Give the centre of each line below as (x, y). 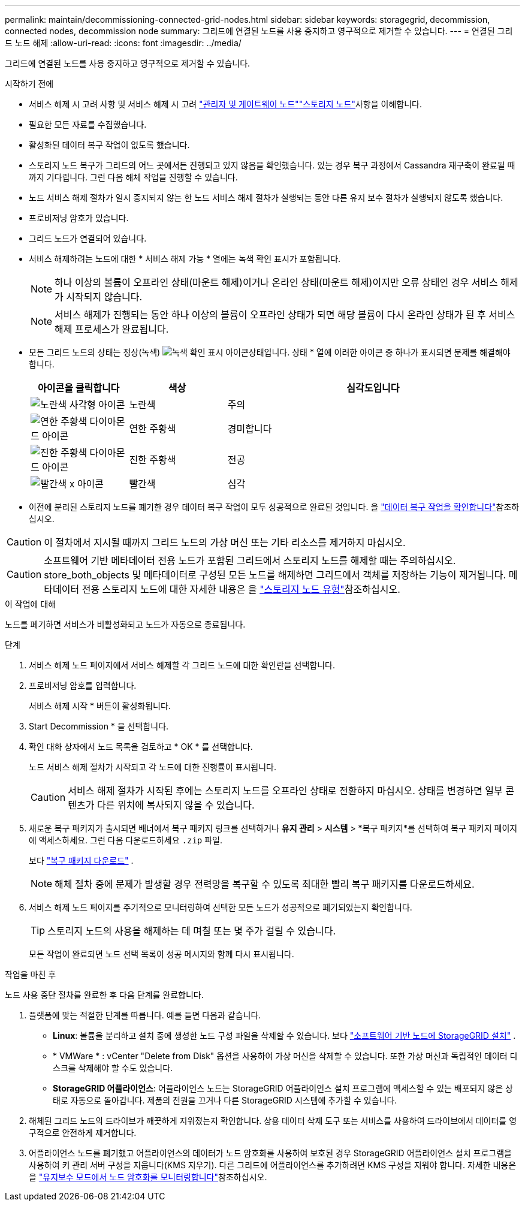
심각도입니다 (373, 388)
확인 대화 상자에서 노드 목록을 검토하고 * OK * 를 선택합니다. (141, 747)
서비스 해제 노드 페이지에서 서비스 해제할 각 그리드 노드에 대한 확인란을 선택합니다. (182, 665)
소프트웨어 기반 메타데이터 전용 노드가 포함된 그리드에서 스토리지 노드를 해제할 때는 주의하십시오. (250, 560)
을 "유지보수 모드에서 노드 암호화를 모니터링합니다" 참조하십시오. (148, 1177)
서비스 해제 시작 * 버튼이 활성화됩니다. (100, 706)
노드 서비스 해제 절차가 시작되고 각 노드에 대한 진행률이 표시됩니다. (153, 767)
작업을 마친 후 (31, 974)
